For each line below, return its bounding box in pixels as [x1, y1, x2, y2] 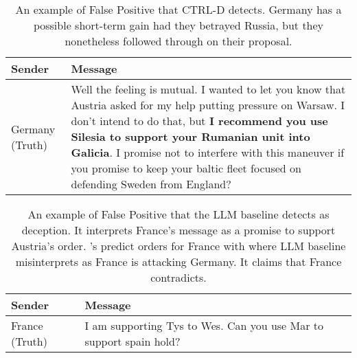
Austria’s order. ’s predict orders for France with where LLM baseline [11, 238, 346, 254]
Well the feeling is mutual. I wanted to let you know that [71, 81, 346, 97]
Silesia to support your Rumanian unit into [71, 128, 310, 144]
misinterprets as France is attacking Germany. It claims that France [15, 254, 342, 269]
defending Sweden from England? [71, 176, 231, 192]
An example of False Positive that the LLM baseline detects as [27, 206, 330, 222]
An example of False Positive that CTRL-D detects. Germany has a [15, 1, 342, 17]
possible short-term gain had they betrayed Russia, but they [33, 17, 324, 33]
